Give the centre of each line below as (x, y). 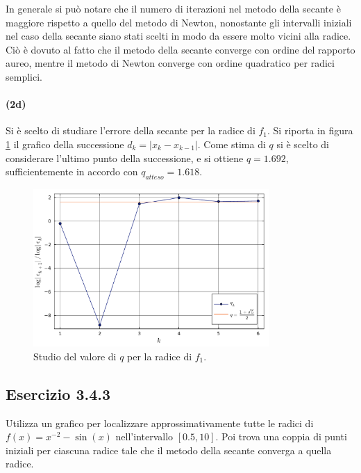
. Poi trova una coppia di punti (281, 436)
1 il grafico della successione (65, 144)
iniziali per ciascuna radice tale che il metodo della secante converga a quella (169, 450)
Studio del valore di (75, 356)
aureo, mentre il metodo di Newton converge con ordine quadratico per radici (170, 63)
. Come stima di (232, 144)
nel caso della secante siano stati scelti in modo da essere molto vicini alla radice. (178, 36)
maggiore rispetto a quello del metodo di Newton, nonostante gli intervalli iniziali (179, 22)
